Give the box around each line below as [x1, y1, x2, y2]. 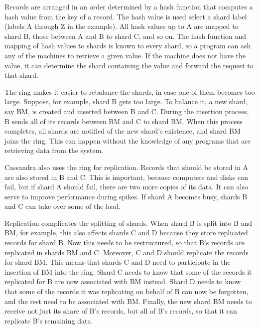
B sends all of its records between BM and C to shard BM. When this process [4, 116, 243, 126]
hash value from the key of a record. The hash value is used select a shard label [4, 11, 247, 21]
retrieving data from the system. [4, 145, 104, 156]
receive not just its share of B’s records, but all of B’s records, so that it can [4, 306, 237, 316]
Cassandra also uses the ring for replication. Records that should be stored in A [4, 162, 249, 172]
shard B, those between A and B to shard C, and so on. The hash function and [4, 30, 247, 41]
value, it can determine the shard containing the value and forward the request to [4, 60, 254, 70]
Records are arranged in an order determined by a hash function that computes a [4, 1, 253, 11]
